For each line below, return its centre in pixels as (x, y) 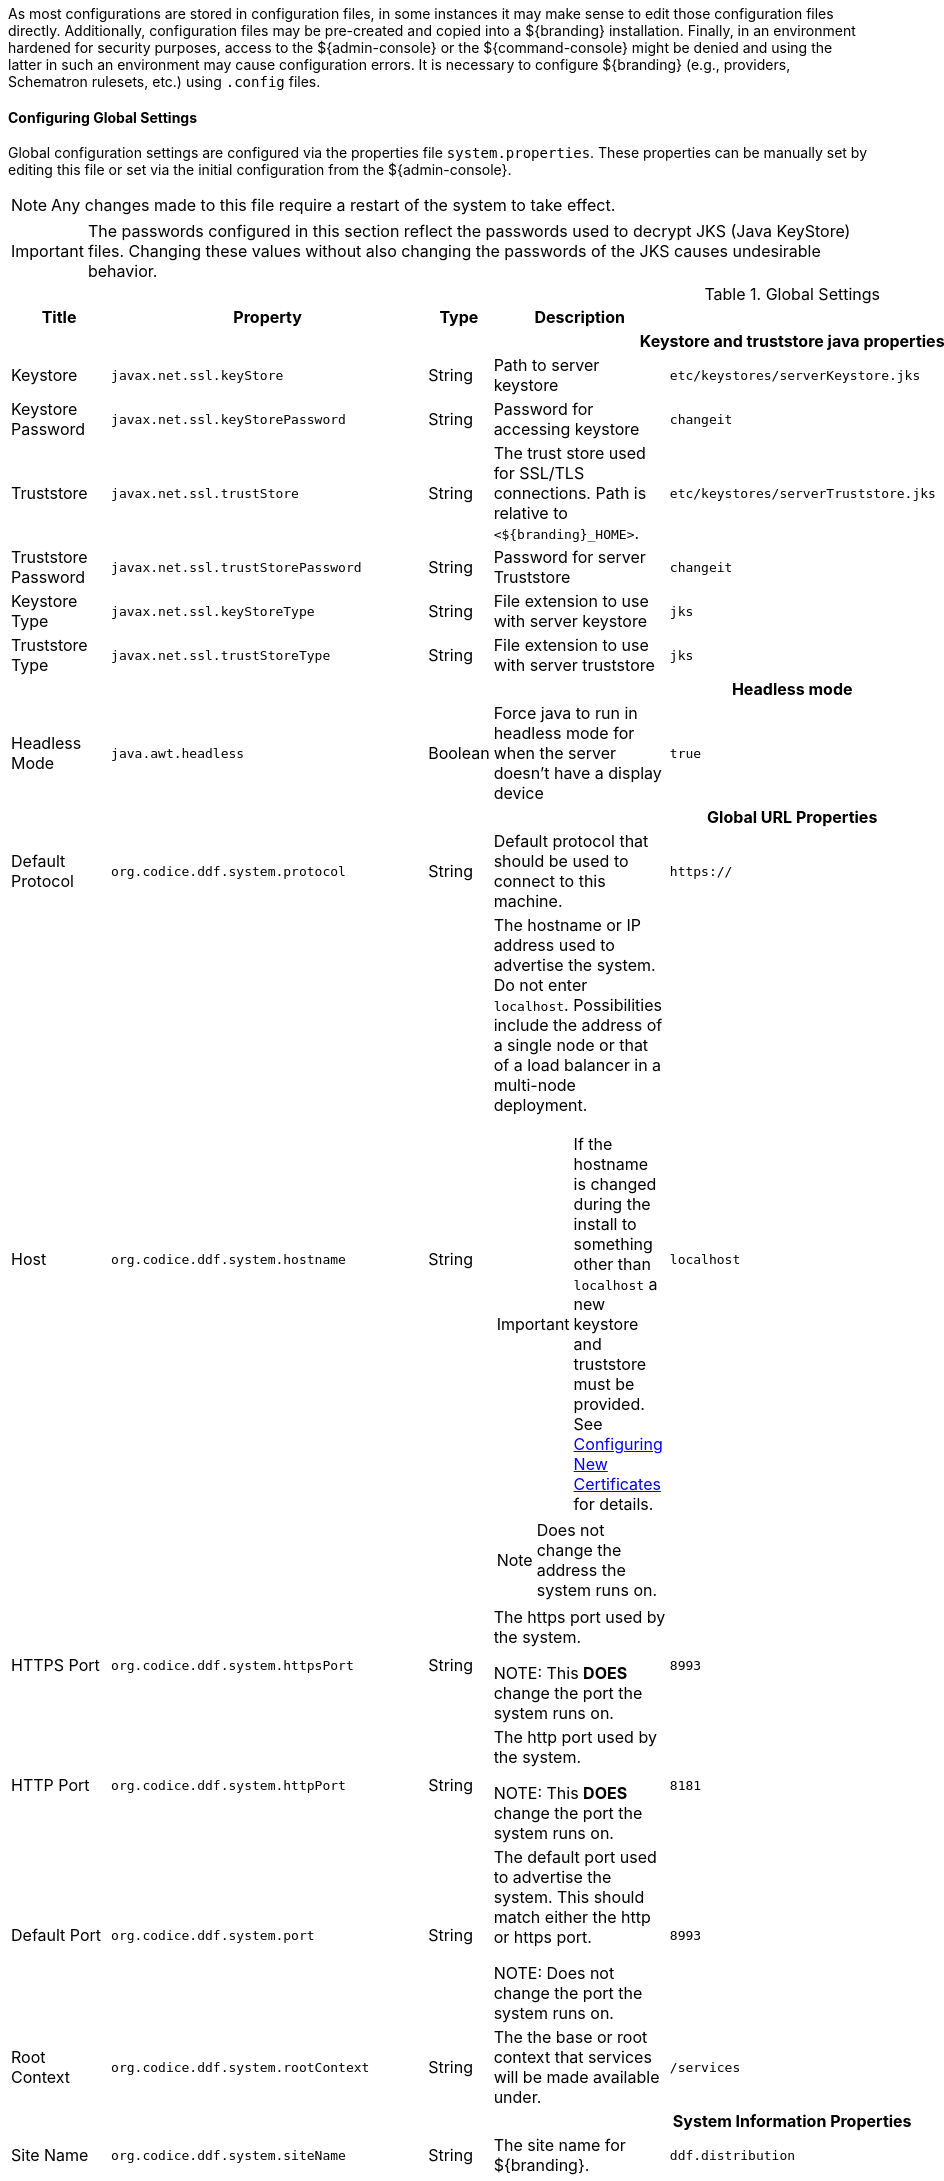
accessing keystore (566, 429)
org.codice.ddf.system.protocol (228, 871)
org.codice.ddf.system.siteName (228, 2155)
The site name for (559, 2145)
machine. (528, 901)
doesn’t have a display (577, 773)
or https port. (542, 1937)
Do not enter (540, 985)
